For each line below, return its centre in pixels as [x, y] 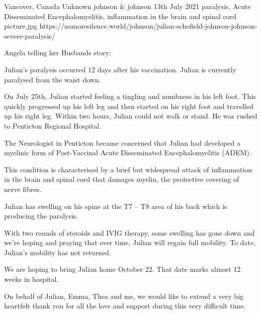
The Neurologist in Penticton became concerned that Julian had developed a [122, 142]
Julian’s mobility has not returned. [58, 252]
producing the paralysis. [41, 216]
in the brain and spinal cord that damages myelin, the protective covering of [122, 179]
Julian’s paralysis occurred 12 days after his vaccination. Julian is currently [120, 69]
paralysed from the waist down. [53, 79]
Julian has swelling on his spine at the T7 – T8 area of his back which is [116, 206]
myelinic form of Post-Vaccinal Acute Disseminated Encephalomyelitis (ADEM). [128, 152]
